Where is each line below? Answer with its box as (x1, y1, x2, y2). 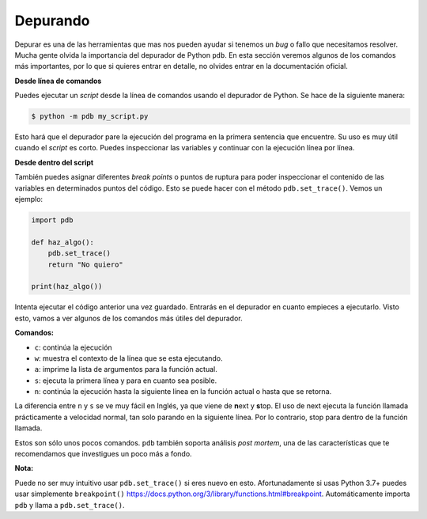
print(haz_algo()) (31, 282, 103, 291)
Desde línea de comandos (14, 76, 102, 85)
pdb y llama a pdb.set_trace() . (14, 500, 126, 510)
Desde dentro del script (14, 157, 94, 167)
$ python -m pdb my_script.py (31, 112, 149, 121)
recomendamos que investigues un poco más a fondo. (14, 449, 193, 459)
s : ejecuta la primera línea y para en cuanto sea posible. (34, 376, 217, 385)
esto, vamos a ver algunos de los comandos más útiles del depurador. (14, 313, 243, 323)
